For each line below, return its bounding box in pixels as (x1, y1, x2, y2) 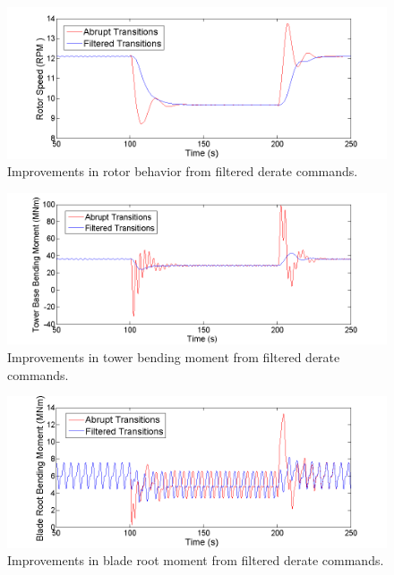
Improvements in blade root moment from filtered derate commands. (7, 551, 384, 570)
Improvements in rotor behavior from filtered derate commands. (7, 162, 358, 181)
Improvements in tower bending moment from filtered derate (7, 347, 340, 366)
